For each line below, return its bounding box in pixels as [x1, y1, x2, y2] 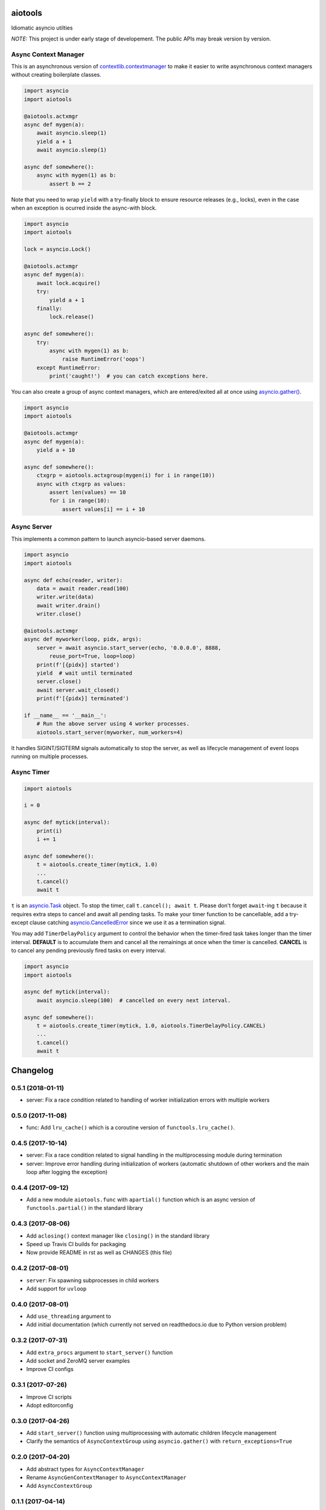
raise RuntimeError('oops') [62, 356, 145, 362]
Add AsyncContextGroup [26, 1482, 93, 1489]
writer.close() [36, 611, 81, 617]
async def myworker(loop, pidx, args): [24, 636, 142, 643]
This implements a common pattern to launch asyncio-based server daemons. [11, 535, 206, 542]
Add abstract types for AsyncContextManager [26, 1465, 145, 1473]
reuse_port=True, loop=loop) [49, 653, 136, 660]
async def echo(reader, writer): [24, 577, 123, 583]
